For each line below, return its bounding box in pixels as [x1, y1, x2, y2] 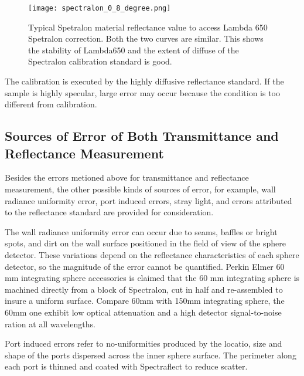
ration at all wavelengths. [5, 317, 95, 330]
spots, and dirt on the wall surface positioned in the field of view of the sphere [5, 237, 286, 249]
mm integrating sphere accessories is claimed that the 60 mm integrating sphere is [5, 272, 300, 284]
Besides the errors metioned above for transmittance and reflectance [5, 171, 249, 184]
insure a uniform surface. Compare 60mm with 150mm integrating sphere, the [5, 294, 285, 307]
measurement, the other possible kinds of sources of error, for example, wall [5, 183, 276, 195]
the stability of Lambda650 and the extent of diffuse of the [28, 43, 239, 56]
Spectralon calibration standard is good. [28, 55, 172, 67]
